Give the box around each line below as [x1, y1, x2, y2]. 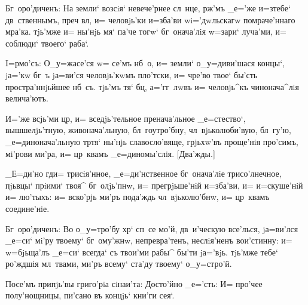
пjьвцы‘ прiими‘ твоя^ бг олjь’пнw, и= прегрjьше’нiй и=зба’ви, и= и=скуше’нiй [5, 178, 303, 191]
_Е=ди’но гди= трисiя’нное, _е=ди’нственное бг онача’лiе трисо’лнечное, [5, 167, 282, 180]
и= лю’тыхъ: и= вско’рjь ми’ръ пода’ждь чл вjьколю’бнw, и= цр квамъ [5, 190, 270, 203]
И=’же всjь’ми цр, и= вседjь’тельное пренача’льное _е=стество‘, [5, 112, 246, 124]
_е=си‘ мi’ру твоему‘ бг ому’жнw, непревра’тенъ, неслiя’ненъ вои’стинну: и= [5, 234, 292, 247]
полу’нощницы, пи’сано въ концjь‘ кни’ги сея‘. [5, 289, 175, 301]
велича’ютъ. [5, 92, 48, 104]
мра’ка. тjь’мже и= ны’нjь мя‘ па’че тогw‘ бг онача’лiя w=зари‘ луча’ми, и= [5, 25, 286, 38]
